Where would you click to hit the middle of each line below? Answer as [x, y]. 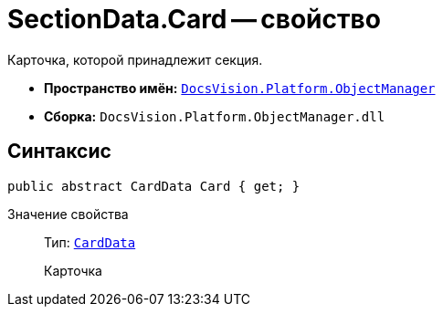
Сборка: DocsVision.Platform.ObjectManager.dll [215, 116]
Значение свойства [68, 214]
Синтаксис [59, 152]
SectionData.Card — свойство [194, 19]
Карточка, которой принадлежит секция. [135, 59]
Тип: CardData [90, 242]
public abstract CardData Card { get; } [154, 186]
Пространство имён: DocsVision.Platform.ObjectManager [240, 88]
